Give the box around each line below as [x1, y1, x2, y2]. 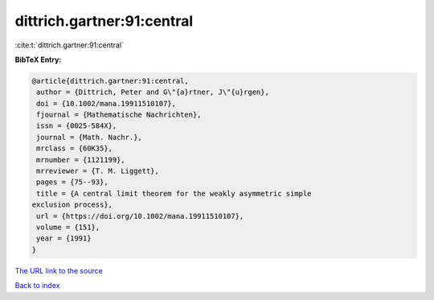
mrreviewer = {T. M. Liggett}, [36, 166, 160, 176]
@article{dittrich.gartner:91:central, [31, 76, 189, 85]
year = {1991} [36, 234, 92, 243]
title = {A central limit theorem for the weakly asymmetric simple [36, 189, 312, 198]
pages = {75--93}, [36, 178, 108, 187]
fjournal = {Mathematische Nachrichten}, [36, 110, 202, 120]
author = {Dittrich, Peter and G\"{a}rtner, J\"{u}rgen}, [36, 88, 269, 97]
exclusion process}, [31, 200, 113, 209]
